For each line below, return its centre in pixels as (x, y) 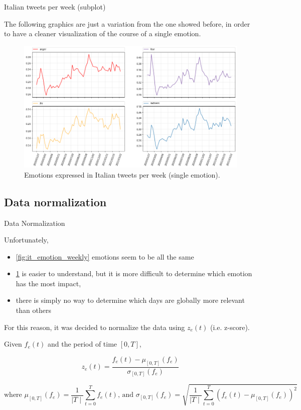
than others (33, 310)
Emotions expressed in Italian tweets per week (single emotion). (122, 174)
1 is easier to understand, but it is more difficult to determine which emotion (134, 273)
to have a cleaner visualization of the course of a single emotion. (103, 33)
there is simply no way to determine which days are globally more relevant (130, 300)
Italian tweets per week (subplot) (55, 7)
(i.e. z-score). (230, 327)
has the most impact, (48, 283)
